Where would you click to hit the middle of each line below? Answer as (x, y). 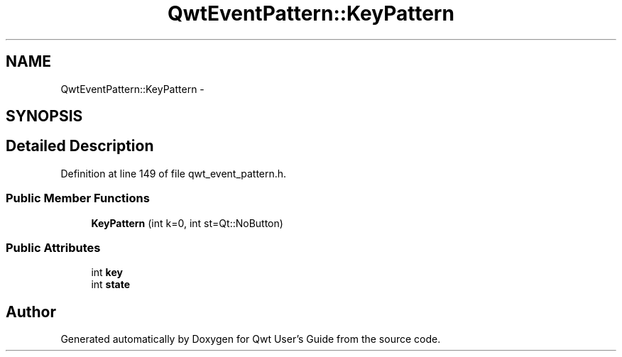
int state (111, 285)
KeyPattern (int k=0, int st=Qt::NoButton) (187, 223)
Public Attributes (53, 247)
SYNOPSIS (44, 116)
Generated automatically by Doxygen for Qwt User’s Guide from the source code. (251, 339)
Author (31, 312)
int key (107, 273)
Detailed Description (80, 146)
